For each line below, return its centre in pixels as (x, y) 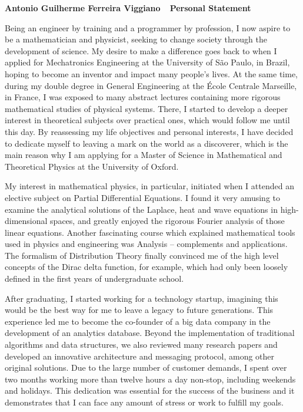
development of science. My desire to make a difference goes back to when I (141, 50)
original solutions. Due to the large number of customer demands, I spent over (146, 367)
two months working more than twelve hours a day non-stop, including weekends (150, 379)
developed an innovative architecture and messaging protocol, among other (140, 356)
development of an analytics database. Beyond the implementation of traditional (150, 333)
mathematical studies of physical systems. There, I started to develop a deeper (146, 108)
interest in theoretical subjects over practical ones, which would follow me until (147, 120)
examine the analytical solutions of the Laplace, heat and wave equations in (141, 209)
